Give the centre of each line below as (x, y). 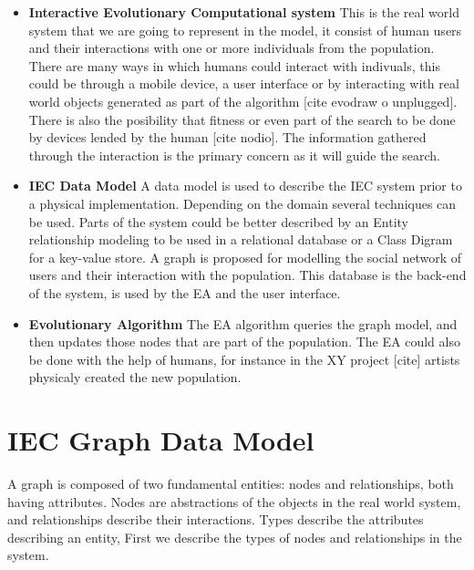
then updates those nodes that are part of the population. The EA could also (244, 342)
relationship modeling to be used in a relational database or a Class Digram (241, 239)
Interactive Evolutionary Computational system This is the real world (244, 12)
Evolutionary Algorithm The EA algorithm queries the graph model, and (243, 323)
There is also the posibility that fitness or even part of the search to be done (242, 119)
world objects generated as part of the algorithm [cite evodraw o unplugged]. (243, 101)
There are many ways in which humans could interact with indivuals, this (234, 65)
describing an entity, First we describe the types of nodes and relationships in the (235, 537)
